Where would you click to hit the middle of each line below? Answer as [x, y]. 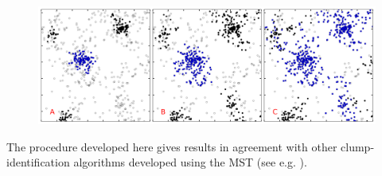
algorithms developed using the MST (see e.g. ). [190, 162]
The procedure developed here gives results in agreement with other [172, 146]
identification [38, 162]
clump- [358, 146]
